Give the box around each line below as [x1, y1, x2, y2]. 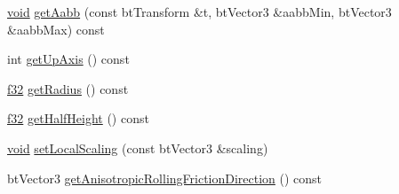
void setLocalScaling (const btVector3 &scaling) [7, 138, 268, 157]
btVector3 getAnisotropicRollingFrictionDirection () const [7, 168, 323, 187]
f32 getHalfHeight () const [7, 109, 149, 128]
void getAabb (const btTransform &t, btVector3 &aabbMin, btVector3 [7, 3, 392, 20]
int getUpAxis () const [7, 50, 130, 68]
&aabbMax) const [7, 19, 105, 38]
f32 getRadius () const [7, 79, 129, 97]
